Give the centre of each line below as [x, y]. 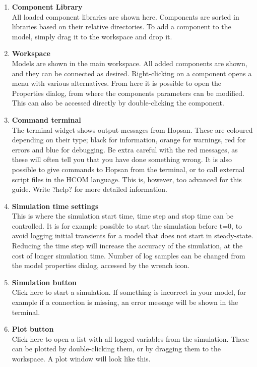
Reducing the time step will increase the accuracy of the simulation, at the [127, 246]
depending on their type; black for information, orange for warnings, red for [129, 140]
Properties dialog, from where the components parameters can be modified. [128, 93]
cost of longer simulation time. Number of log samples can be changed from [128, 255]
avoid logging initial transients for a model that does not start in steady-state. [133, 235]
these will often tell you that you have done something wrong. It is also [122, 159]
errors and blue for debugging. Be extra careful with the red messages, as [125, 149]
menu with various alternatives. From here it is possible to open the [117, 83]
